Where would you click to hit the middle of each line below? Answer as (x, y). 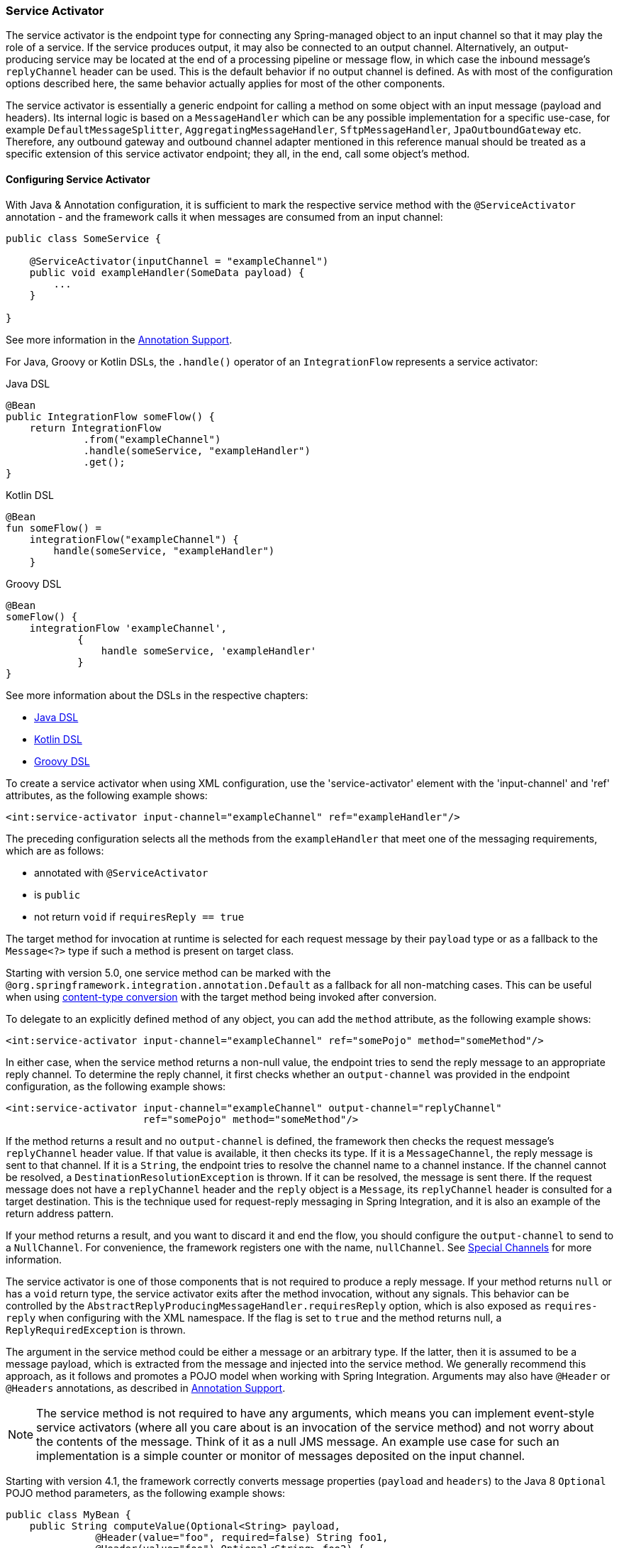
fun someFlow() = (54, 528)
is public (57, 894)
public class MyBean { (69, 1514)
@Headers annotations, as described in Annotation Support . (146, 1388)
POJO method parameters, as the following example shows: (146, 1493)
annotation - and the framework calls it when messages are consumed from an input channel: (224, 216)
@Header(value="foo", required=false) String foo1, (242, 1537)
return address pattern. (60, 1213)
